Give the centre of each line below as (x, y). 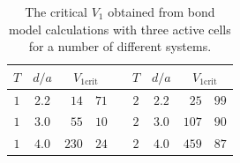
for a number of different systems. (120, 46)
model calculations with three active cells (120, 29)
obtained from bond (161, 11)
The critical (56, 11)
